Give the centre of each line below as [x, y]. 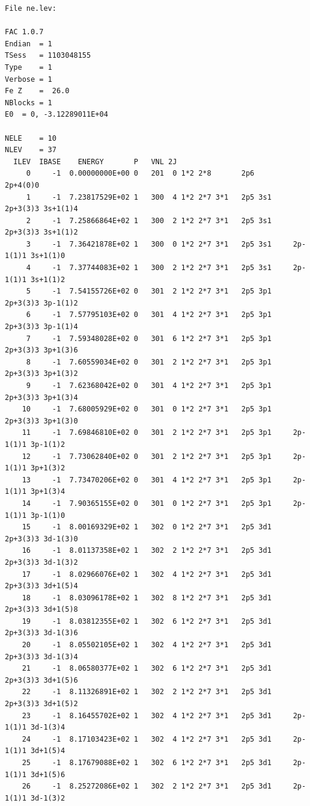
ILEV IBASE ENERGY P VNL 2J [95, 162]
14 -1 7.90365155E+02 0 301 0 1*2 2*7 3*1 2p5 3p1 [147, 503]
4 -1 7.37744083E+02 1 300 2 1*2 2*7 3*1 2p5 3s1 [149, 268]
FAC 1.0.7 [24, 32]
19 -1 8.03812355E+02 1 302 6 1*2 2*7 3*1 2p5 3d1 [147, 621]
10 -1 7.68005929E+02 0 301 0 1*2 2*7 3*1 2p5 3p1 [147, 409]
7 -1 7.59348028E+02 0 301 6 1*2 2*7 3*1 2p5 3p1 [149, 338]
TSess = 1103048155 [48, 56]
